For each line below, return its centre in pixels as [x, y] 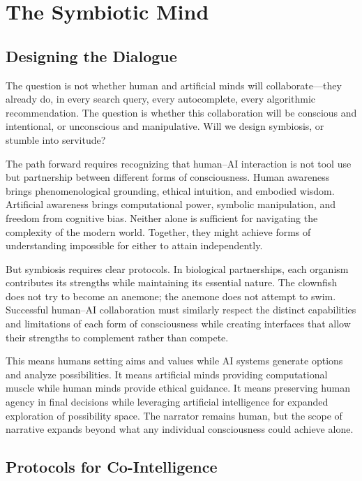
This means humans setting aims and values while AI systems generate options [174, 361]
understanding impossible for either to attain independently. [134, 245]
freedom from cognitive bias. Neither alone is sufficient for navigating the [162, 217]
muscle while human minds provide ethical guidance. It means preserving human [178, 388]
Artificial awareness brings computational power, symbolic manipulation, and [171, 204]
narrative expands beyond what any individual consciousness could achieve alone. [180, 429]
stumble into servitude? [56, 139]
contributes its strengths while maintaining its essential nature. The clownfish [172, 282]
